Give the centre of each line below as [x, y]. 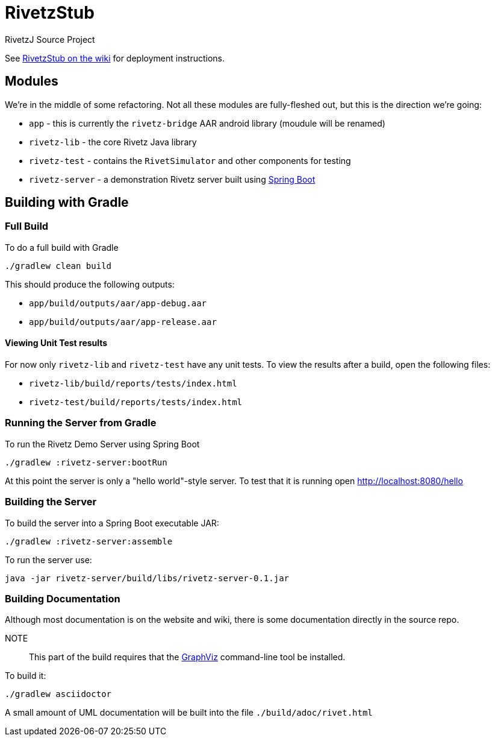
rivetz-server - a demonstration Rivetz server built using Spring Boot [172, 179]
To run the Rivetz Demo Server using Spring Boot [102, 444]
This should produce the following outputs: [90, 284]
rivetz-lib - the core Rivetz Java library [113, 142]
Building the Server [51, 502]
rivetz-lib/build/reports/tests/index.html [133, 384]
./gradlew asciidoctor [58, 694]
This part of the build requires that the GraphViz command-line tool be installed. [187, 657]
